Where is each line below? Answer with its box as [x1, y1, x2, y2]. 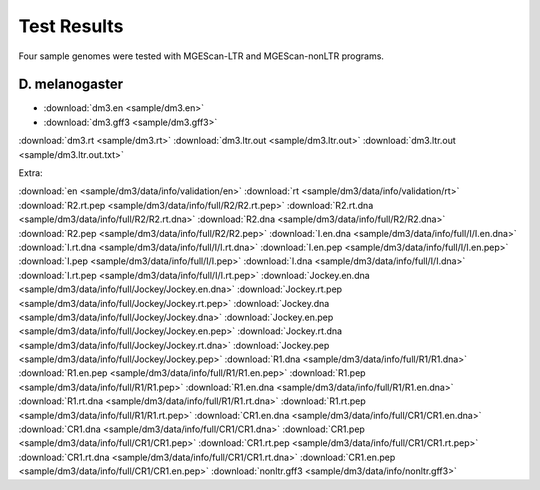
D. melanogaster [18, 76, 124, 93]
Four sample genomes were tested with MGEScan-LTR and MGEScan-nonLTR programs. [18, 50, 385, 62]
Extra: [18, 167, 44, 179]
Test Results [18, 15, 124, 37]
